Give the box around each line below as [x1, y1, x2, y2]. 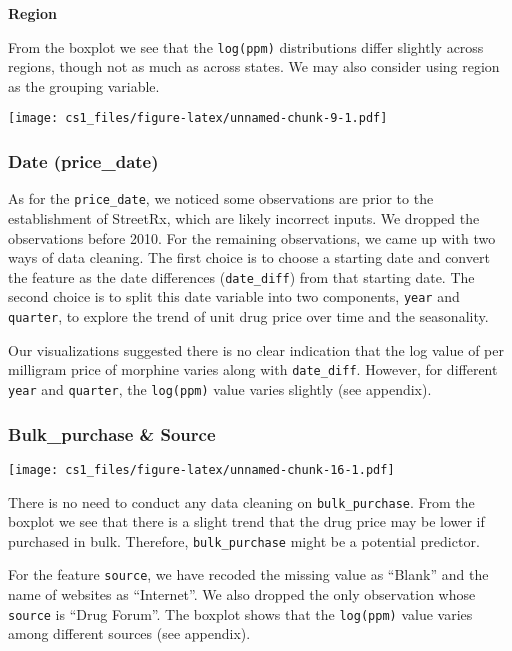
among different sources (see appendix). [8, 623, 251, 644]
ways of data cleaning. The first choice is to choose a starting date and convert [8, 247, 490, 268]
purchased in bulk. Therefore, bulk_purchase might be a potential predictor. [8, 530, 480, 551]
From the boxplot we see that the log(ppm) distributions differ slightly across [8, 36, 484, 57]
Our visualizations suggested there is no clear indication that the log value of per [8, 339, 504, 360]
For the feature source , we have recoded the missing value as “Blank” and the [8, 564, 489, 585]
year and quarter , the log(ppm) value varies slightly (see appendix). [8, 378, 432, 399]
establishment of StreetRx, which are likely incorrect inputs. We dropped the [8, 207, 480, 228]
